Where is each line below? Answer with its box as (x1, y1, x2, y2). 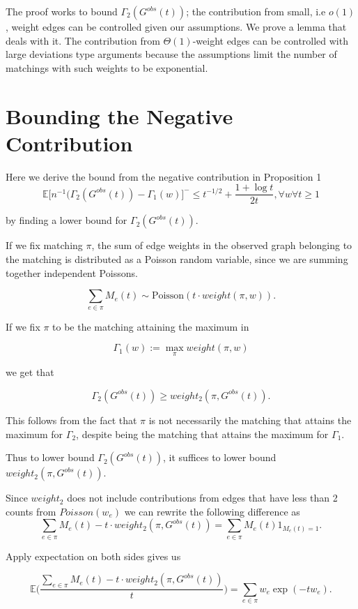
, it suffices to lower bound (163, 450, 277, 465)
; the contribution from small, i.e (186, 4, 326, 18)
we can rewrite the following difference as (124, 504, 300, 518)
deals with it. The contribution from (6, 33, 160, 47)
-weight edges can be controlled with (192, 33, 348, 47)
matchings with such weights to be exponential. (6, 60, 208, 75)
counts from (6, 504, 56, 518)
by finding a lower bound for (6, 213, 127, 227)
